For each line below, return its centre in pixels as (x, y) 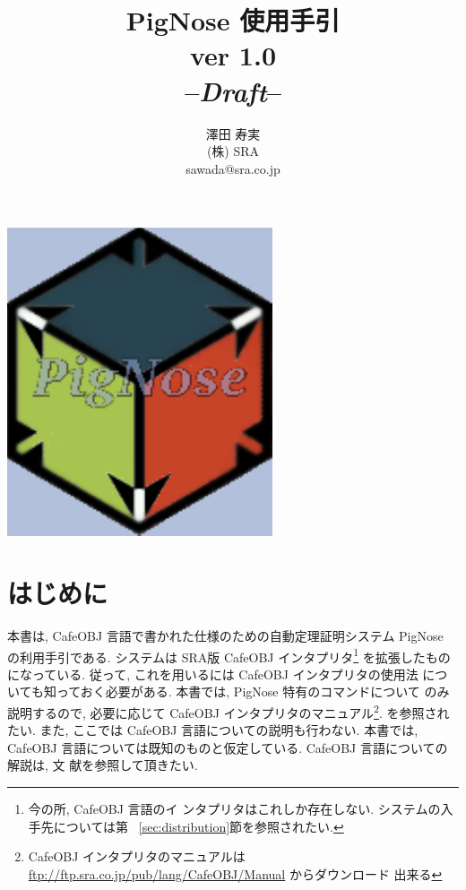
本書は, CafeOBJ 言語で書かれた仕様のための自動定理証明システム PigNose (225, 635)
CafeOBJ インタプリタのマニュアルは (137, 856)
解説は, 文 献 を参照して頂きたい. (103, 765)
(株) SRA (233, 151)
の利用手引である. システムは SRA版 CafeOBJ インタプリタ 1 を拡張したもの (229, 655)
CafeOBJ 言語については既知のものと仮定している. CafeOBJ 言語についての (228, 747)
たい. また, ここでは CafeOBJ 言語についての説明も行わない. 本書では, (213, 730)
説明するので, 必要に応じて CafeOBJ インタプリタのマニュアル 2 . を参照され (229, 711)
